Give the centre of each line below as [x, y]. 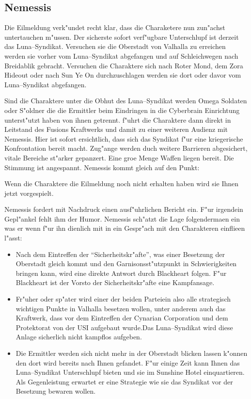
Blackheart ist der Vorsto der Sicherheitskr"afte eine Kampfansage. [115, 282]
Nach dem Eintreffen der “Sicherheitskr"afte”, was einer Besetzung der [120, 254]
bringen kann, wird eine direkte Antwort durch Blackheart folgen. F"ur [121, 273]
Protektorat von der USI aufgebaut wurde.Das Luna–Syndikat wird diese [124, 327]
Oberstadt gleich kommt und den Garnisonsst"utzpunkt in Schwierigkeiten [126, 263]
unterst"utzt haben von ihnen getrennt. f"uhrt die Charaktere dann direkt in [118, 120]
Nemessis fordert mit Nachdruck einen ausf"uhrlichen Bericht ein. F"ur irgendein [124, 209]
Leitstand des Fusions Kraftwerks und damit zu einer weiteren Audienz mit [116, 129]
